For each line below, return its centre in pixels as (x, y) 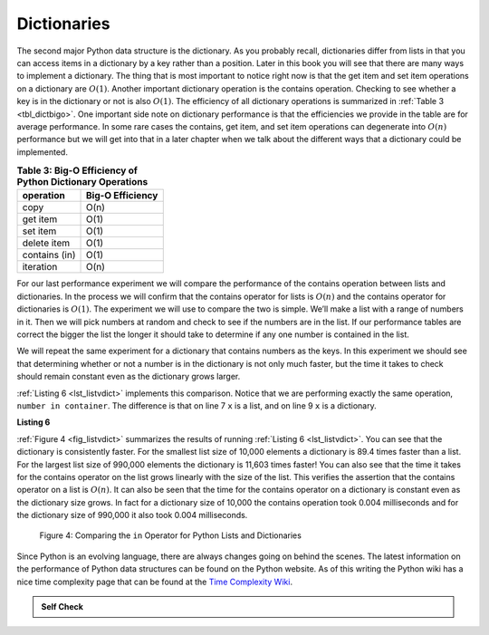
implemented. (42, 152)
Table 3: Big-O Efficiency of (77, 170)
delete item (46, 243)
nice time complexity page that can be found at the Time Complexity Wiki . (155, 582)
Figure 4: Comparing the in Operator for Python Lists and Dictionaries (171, 535)
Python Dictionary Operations (82, 182)
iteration (40, 267)
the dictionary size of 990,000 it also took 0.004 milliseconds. (132, 515)
